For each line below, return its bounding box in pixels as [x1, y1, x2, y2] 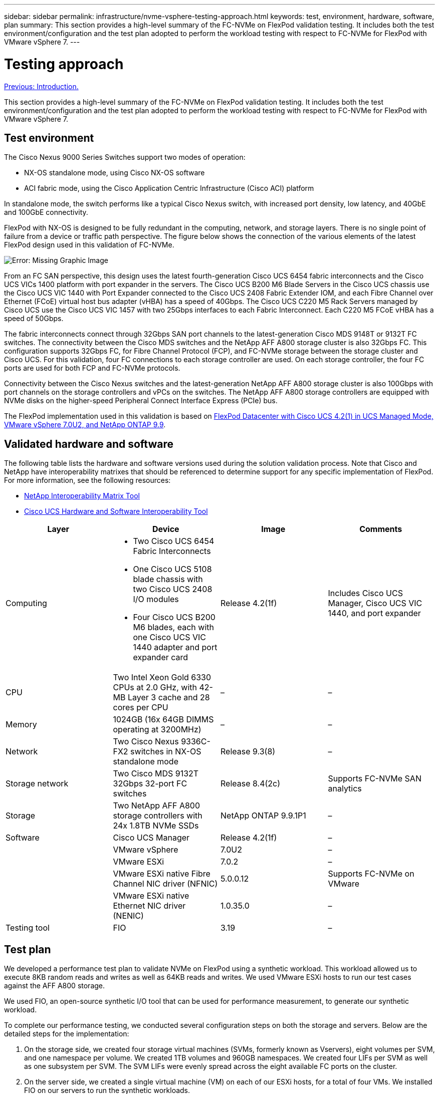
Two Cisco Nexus [113, 736, 179, 747]
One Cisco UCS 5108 [133, 564, 212, 575]
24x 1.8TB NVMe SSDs [113, 820, 199, 831]
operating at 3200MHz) [113, 724, 201, 735]
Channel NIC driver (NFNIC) [113, 879, 218, 889]
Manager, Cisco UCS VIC [328, 598, 422, 609]
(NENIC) [113, 911, 144, 921]
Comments [359, 524, 402, 534]
